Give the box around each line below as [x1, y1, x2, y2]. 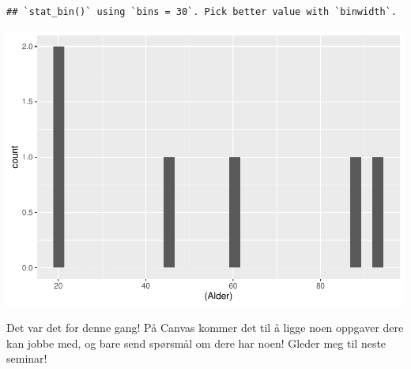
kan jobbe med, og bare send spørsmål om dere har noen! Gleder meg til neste [6, 334, 386, 351]
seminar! [6, 350, 47, 367]
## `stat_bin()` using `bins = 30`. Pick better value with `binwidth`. [6, 6, 397, 17]
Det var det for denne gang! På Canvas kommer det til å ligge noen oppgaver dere [6, 319, 404, 336]
